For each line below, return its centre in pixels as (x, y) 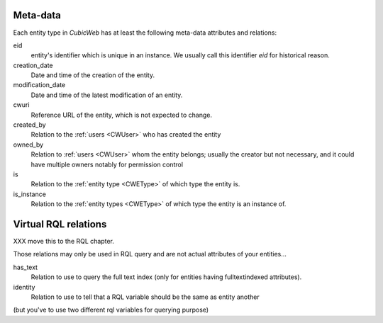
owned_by (28, 144)
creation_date (33, 65)
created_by (29, 125)
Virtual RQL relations (60, 224)
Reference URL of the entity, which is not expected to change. (122, 115)
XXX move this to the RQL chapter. (64, 242)
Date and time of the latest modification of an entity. (107, 95)
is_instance (29, 194)
